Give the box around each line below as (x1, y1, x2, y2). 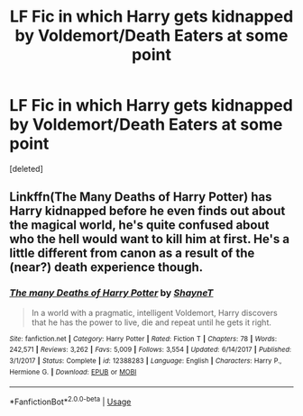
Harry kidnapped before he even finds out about (9, 203, 286, 219)
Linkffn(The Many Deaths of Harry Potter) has (9, 189, 272, 204)
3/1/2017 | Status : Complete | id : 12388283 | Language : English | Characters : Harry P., (9, 356, 282, 366)
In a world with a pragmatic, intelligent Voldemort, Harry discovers (31, 307, 278, 318)
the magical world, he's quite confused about (9, 218, 270, 233)
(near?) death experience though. (9, 259, 204, 276)
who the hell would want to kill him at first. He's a (9, 231, 290, 247)
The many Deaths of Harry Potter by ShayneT (9, 286, 214, 299)
